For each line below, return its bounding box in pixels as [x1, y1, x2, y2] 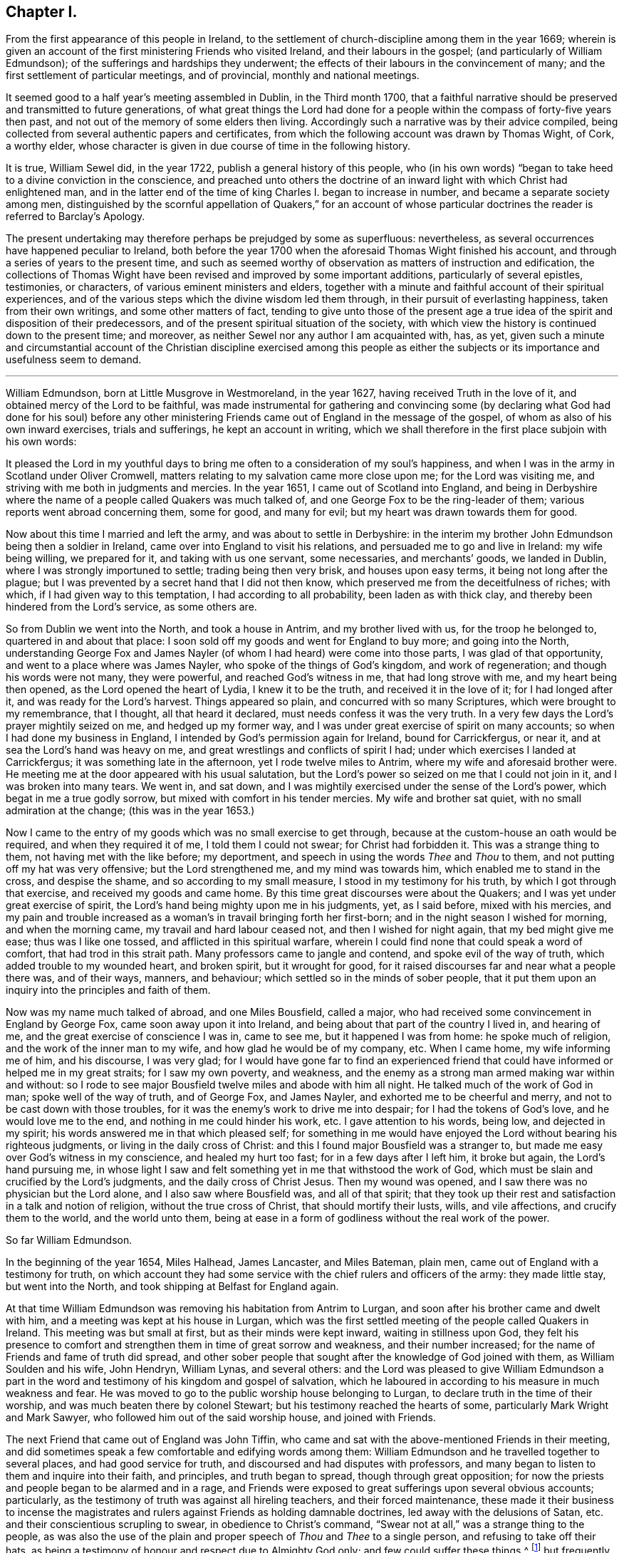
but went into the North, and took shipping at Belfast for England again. [6, 1280, 339, 1293]
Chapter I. [6, 3, 78, 21]
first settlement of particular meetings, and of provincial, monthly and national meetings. [6, 69, 420, 82]
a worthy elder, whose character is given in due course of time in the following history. [6, 140, 411, 152]
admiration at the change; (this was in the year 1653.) [6, 804, 255, 817]
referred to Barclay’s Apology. [6, 210, 145, 223]
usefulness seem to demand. [6, 353, 142, 366]
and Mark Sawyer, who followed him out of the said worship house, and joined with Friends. [6, 1411, 436, 1424]
